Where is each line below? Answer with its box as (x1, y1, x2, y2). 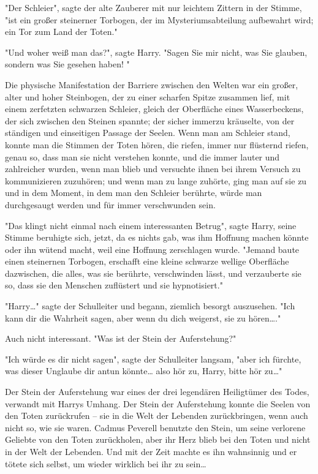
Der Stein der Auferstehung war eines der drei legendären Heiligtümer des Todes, (5, 385, 309, 398)
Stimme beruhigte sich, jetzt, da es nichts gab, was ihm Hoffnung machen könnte (5, 231, 309, 244)
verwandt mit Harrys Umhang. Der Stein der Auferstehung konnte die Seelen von (5, 397, 311, 410)
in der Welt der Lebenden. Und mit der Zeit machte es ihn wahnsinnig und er (5, 445, 297, 457)
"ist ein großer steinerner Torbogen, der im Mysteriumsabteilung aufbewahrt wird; (5, 13, 314, 26)
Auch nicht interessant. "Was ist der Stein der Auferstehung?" (5, 332, 237, 345)
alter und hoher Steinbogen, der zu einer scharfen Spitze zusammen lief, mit (5, 90, 290, 103)
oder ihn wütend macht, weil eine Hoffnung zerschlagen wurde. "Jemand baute (5, 243, 300, 255)
